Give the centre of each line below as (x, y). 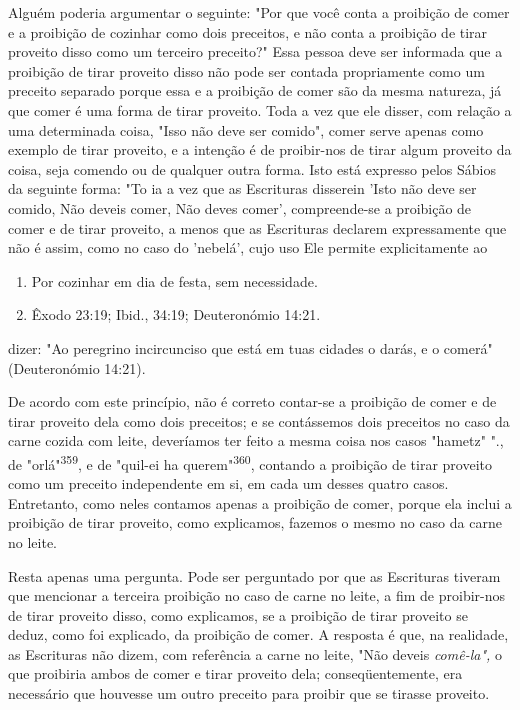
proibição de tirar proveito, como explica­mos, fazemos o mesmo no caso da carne (255, 522)
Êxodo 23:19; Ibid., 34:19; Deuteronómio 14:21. (176, 314)
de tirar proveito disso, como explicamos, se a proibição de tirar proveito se (238, 614)
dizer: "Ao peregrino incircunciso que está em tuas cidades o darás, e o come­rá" (250, 347)
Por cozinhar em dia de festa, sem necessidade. (174, 280)
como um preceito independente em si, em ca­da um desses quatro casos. (228, 483)
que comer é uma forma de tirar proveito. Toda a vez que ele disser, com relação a (260, 109)
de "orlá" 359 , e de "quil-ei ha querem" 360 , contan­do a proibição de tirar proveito (250, 462)
